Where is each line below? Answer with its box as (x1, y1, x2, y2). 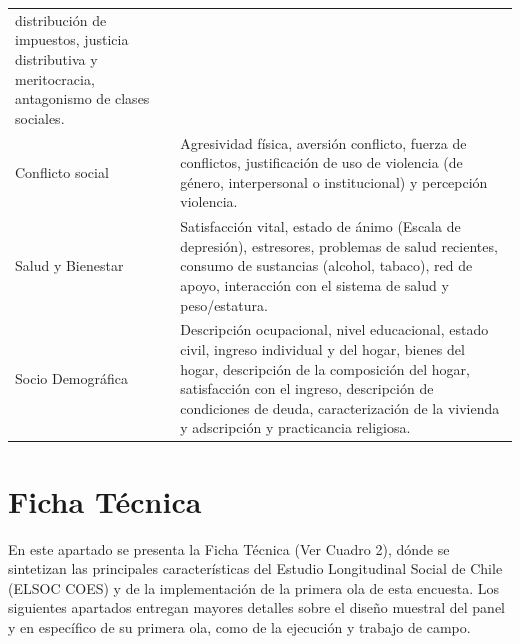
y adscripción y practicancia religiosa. (180, 417, 411, 438)
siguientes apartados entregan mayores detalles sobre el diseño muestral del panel (8, 597, 505, 618)
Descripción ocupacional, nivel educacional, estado (180, 319, 489, 340)
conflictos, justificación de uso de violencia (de (180, 152, 463, 173)
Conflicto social (15, 161, 109, 182)
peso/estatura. (180, 294, 268, 315)
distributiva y (15, 48, 98, 69)
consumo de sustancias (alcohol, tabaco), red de (180, 255, 473, 276)
